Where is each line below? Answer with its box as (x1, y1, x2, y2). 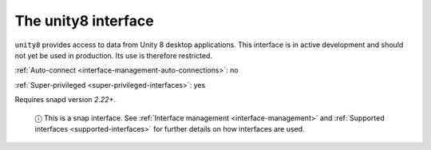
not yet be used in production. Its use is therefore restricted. (14, 50, 213, 60)
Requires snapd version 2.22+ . (14, 95, 116, 105)
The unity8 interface (14, 12, 155, 30)
